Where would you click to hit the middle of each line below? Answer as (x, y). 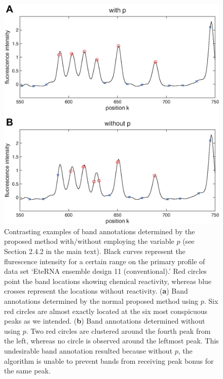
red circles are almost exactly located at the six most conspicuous (106, 311)
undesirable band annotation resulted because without (88, 351)
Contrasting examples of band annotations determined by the (100, 231)
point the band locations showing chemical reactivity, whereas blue (108, 281)
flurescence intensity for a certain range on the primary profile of (105, 261)
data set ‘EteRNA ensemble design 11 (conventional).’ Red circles (105, 271)
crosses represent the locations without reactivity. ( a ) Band (96, 291)
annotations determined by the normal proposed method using (101, 301)
